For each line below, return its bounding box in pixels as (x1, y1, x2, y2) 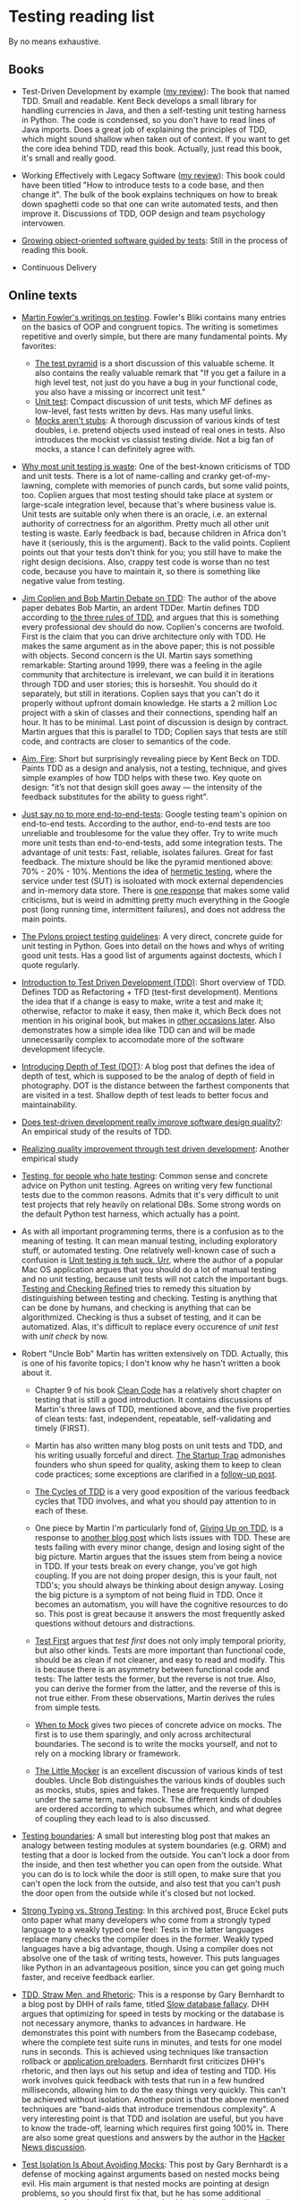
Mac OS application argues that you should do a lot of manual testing (21, 1263, 277, 1275)
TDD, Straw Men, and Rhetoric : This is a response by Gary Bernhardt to (21, 1989, 286, 2000)
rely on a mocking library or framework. (34, 1748, 181, 1759)
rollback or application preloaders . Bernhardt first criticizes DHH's (21, 2056, 266, 2066)
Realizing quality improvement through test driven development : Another (21, 1143, 290, 1154)
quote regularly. (21, 959, 81, 970)
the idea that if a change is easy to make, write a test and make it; (21, 996, 264, 1007)
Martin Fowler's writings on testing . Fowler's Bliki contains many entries (21, 311, 286, 322)
